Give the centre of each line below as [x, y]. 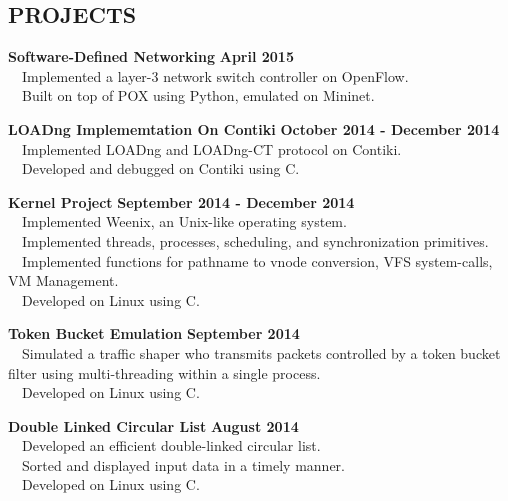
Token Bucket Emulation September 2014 [154, 333]
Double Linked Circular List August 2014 [153, 425]
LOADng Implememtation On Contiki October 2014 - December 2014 [254, 128]
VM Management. [63, 280]
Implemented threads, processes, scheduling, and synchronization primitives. [255, 240]
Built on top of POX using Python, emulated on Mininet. [198, 95]
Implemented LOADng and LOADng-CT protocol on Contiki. [211, 148]
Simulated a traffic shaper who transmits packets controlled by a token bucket [261, 352]
